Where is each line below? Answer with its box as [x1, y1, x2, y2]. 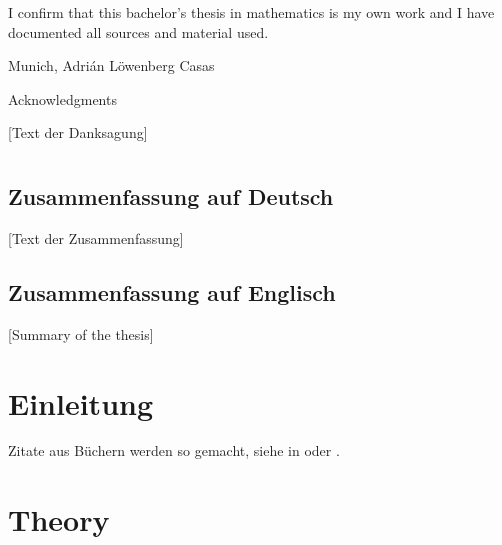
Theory [8, 499, 110, 540]
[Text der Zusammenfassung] [8, 227, 184, 248]
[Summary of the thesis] [8, 323, 154, 344]
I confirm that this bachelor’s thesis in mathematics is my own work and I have [8, 2, 495, 22]
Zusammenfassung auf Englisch [8, 276, 336, 307]
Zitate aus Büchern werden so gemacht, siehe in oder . [8, 440, 340, 461]
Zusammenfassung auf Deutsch [8, 181, 334, 212]
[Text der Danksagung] [8, 122, 148, 143]
